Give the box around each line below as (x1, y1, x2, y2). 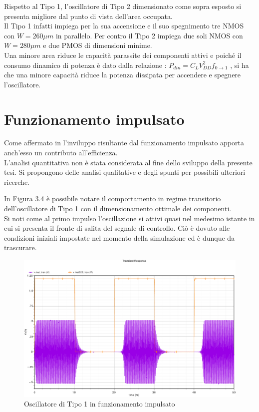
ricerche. (4, 176, 30, 187)
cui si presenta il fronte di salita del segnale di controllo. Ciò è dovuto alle (4, 223, 230, 233)
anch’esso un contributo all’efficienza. (4, 147, 118, 158)
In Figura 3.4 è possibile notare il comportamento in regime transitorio (4, 193, 221, 204)
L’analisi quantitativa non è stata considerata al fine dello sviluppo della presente (4, 157, 253, 167)
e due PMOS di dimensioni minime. (43, 40, 152, 50)
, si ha (230, 59, 249, 70)
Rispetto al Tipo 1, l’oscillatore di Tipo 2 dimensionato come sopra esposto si (4, 1, 242, 11)
